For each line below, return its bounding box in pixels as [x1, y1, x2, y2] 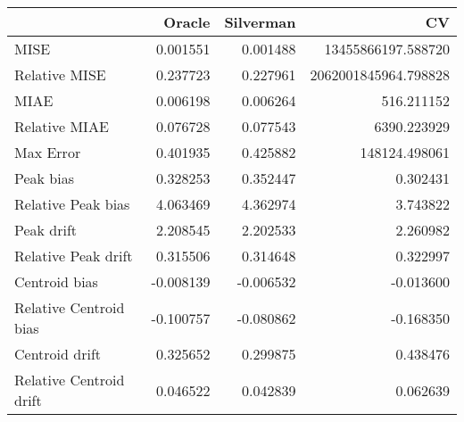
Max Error [14, 142, 81, 162]
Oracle [163, 12, 211, 32]
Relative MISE [14, 64, 106, 85]
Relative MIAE [14, 116, 109, 137]
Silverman [224, 12, 296, 32]
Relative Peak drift [14, 245, 133, 266]
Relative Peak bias [14, 194, 130, 214]
